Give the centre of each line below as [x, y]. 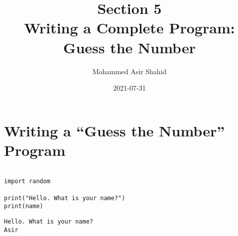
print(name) [24, 206]
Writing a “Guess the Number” [115, 130]
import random [27, 181]
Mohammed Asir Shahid [129, 71]
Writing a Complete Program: [129, 28]
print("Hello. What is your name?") [65, 198]
